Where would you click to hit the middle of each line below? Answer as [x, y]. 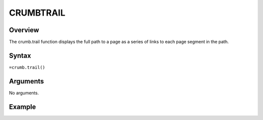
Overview [24, 30]
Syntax [20, 55]
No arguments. [24, 93]
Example [22, 107]
